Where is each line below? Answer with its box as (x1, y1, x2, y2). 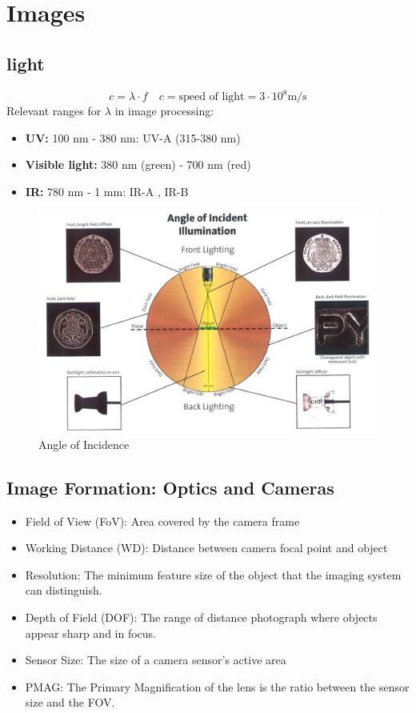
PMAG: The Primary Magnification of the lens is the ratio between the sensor (25, 678, 410, 695)
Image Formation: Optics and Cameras (6, 475, 334, 499)
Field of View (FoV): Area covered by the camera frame (25, 512, 300, 529)
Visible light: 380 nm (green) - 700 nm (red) (25, 156, 251, 173)
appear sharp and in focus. (25, 624, 157, 641)
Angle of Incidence (38, 435, 130, 452)
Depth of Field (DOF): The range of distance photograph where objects (25, 609, 378, 626)
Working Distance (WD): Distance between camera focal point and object (25, 539, 388, 556)
